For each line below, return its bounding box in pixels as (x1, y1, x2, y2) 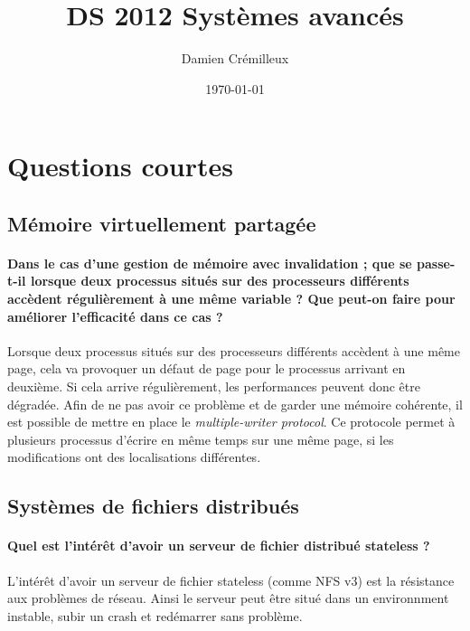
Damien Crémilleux (181, 49, 289, 68)
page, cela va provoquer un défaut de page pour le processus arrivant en (7, 359, 406, 378)
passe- (417, 253, 456, 272)
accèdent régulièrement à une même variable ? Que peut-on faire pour (7, 289, 456, 308)
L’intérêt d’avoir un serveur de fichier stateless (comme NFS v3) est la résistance (7, 570, 455, 589)
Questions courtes (7, 147, 233, 184)
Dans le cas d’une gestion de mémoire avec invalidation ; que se (7, 253, 412, 272)
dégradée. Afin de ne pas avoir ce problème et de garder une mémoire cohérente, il (7, 394, 463, 413)
